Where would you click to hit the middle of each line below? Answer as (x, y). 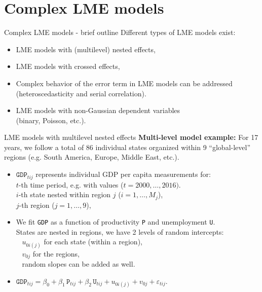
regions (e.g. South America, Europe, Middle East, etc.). (92, 157)
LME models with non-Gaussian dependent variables (98, 110)
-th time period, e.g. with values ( (71, 184)
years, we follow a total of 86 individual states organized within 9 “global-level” (127, 147)
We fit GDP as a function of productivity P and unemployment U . (116, 222)
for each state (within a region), (93, 242)
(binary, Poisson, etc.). (51, 120)
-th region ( (37, 205)
